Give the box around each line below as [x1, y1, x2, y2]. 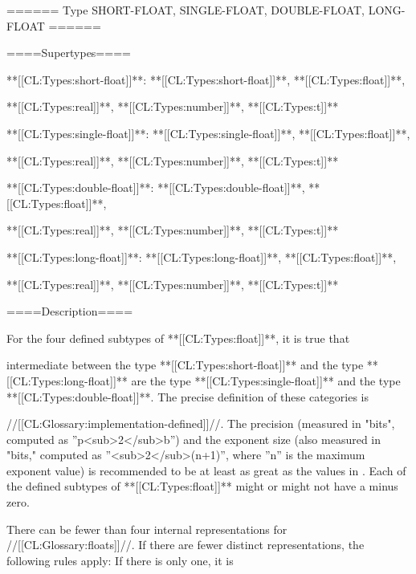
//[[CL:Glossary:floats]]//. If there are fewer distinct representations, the [6, 536, 365, 553]
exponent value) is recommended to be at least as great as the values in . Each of [6, 462, 406, 478]
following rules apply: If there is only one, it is [6, 552, 234, 568]
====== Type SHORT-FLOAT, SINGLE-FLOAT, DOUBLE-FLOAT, [6, 2, 365, 18]
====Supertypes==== [6, 44, 131, 61]
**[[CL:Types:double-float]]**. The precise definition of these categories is [6, 388, 369, 405]
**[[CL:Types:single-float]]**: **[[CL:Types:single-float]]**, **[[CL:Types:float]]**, [6, 124, 410, 141]
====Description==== [6, 303, 133, 320]
